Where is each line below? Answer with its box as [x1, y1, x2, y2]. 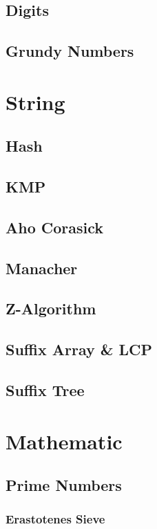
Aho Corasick [6, 216, 104, 237]
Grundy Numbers [6, 40, 134, 62]
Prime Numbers [6, 474, 122, 496]
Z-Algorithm [6, 298, 96, 319]
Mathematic [6, 427, 123, 455]
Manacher [6, 257, 78, 278]
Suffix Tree [6, 379, 85, 401]
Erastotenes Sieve [6, 510, 105, 528]
